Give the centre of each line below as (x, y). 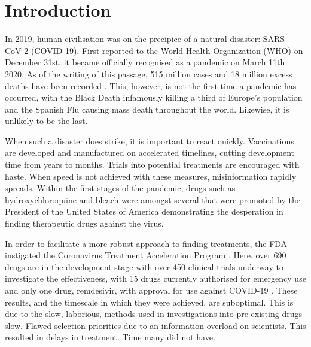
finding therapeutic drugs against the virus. (84, 223)
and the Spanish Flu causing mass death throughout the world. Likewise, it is (147, 109)
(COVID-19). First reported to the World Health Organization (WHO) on (167, 50)
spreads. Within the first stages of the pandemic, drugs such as (120, 188)
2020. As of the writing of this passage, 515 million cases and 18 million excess (149, 73)
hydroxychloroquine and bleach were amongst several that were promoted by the (153, 199)
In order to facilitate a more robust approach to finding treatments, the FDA (146, 243)
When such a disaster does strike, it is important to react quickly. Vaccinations (150, 141)
